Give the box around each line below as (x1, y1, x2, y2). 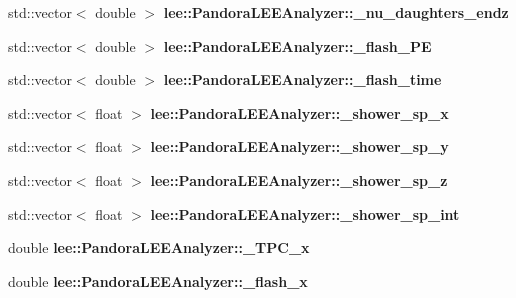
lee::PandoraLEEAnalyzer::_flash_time (163, 69, 442, 90)
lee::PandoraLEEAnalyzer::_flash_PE (163, 35, 432, 56)
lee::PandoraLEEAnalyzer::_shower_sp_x (150, 102, 449, 123)
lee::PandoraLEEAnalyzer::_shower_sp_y (150, 136, 449, 157)
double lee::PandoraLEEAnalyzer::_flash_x (8, 270, 308, 291)
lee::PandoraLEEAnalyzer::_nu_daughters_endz (163, 2, 509, 22)
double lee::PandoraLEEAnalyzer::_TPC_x (8, 237, 310, 258)
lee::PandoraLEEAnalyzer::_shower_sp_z (150, 169, 448, 190)
